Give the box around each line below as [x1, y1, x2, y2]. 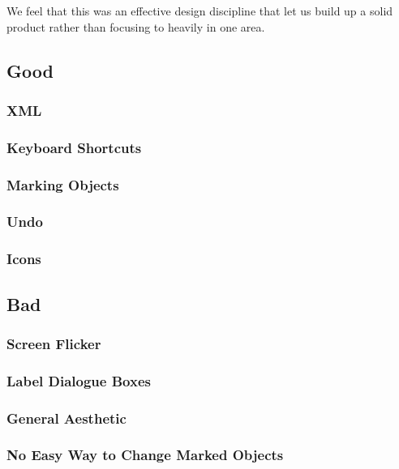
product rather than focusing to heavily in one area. [6, 18, 265, 35]
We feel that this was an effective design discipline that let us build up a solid [6, 2, 393, 19]
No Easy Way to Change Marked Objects [6, 445, 284, 465]
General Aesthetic [6, 407, 127, 428]
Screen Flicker [6, 333, 101, 353]
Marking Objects [6, 174, 119, 194]
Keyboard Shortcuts [6, 137, 142, 157]
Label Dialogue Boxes [6, 370, 151, 390]
